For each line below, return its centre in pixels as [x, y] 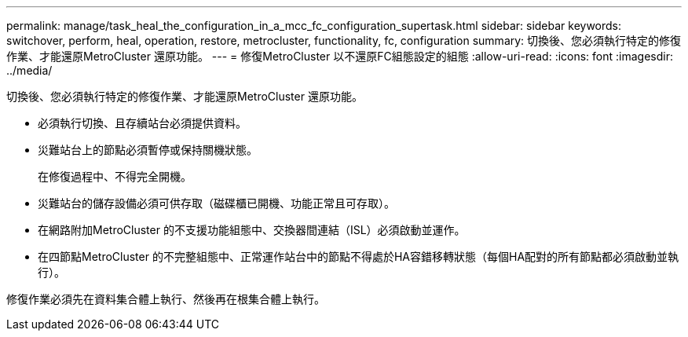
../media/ [29, 70]
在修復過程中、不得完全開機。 [115, 176]
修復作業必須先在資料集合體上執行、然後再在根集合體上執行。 [166, 299]
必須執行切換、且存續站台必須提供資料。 [142, 123]
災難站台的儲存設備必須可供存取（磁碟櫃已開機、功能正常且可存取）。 [216, 203]
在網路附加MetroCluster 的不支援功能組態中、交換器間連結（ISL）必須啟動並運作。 [252, 230]
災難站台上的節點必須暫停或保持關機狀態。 [148, 150]
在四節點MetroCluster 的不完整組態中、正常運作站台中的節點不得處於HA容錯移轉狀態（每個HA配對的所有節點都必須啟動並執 [359, 256]
